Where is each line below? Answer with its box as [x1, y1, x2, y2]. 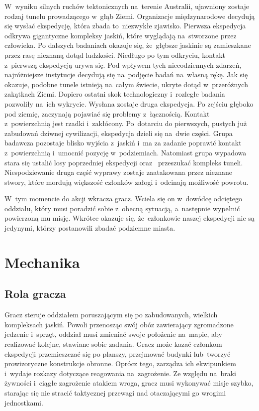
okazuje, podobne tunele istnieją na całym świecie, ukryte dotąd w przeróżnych [4, 79, 248, 89]
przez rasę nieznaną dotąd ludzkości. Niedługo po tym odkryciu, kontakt [4, 49, 226, 60]
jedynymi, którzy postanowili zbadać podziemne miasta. [4, 223, 175, 233]
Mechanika [4, 252, 80, 272]
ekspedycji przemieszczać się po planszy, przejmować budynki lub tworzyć [4, 348, 231, 359]
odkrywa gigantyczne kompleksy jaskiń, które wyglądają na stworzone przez [4, 30, 237, 40]
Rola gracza [4, 286, 66, 301]
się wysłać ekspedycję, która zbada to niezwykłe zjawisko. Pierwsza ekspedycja [4, 20, 246, 31]
